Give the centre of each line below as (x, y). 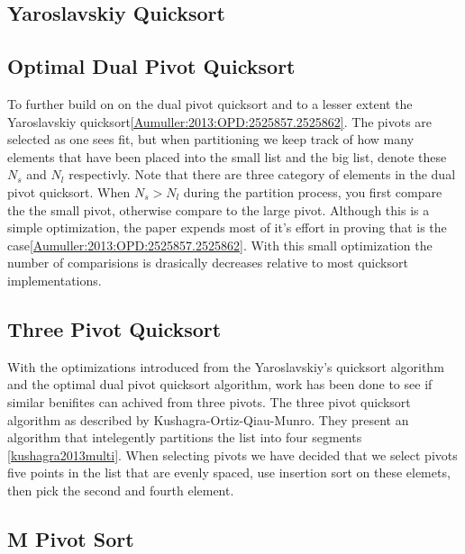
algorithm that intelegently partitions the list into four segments (185, 437)
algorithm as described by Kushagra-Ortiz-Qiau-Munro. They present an (208, 419)
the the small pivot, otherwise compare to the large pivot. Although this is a (219, 209)
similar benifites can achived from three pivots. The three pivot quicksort (209, 401)
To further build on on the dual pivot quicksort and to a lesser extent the (210, 103)
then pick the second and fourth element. (121, 490)
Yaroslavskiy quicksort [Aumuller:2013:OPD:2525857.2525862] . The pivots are (220, 121)
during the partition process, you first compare (313, 191)
